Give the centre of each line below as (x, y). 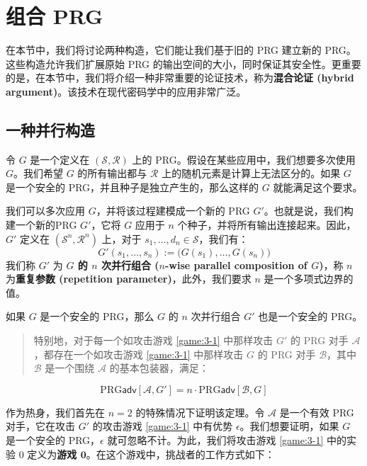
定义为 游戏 (52, 454)
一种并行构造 (50, 129)
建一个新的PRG (41, 225)
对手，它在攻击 (40, 426)
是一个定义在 (60, 159)
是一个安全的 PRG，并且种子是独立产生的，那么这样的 (132, 187)
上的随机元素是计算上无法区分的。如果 (251, 173)
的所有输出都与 (112, 173)
